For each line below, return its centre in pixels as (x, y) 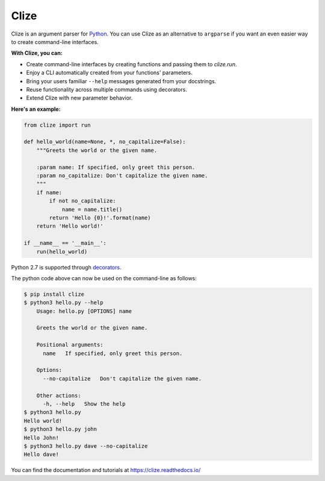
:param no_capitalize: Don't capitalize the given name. (122, 176)
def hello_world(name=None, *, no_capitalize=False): (105, 142)
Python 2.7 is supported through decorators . (66, 267)
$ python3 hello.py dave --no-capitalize (86, 446)
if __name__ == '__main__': (65, 243)
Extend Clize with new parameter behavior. (79, 98)
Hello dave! (42, 454)
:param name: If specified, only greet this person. (116, 167)
